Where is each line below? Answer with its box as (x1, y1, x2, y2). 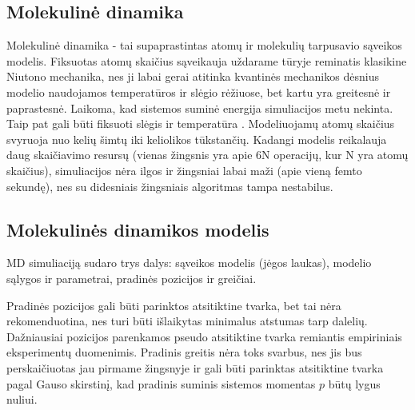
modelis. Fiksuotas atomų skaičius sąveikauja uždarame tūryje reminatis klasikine (6, 52, 407, 69)
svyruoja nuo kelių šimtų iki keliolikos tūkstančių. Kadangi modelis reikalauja (6, 130, 387, 147)
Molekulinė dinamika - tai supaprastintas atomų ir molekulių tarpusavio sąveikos (6, 37, 402, 54)
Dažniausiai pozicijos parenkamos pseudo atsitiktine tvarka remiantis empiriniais (6, 328, 402, 344)
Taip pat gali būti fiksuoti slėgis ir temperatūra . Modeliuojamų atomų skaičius (6, 115, 395, 132)
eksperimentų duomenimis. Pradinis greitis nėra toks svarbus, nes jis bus (6, 344, 362, 360)
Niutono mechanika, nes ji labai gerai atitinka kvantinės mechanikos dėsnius (6, 68, 379, 85)
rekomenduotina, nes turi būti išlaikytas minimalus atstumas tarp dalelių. (6, 312, 368, 329)
